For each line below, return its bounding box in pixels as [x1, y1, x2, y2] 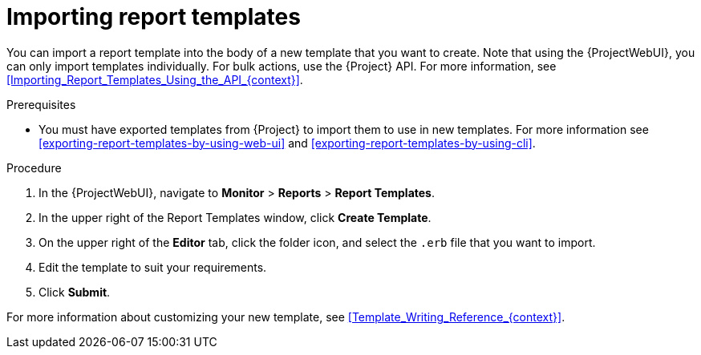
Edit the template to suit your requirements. [38, 260, 267, 274]
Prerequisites [6, 97, 76, 111]
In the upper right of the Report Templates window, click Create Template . [38, 210, 432, 224]
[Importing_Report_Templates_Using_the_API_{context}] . [6, 72, 303, 87]
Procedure [6, 160, 62, 175]
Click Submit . [38, 284, 111, 299]
